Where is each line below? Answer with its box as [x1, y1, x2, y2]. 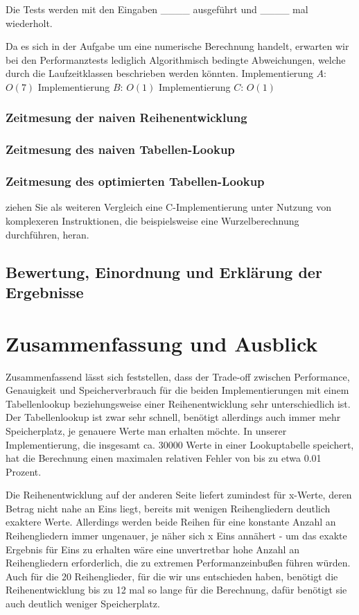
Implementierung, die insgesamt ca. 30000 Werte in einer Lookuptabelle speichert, [6, 437, 354, 451]
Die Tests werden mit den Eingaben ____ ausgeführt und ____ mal [6, 2, 308, 16]
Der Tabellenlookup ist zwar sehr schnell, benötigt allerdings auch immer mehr [6, 410, 341, 424]
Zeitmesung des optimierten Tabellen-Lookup [6, 173, 265, 190]
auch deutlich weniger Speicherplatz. [6, 596, 160, 611]
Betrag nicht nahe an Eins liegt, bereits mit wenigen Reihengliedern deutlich [6, 501, 331, 515]
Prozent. [6, 464, 42, 478]
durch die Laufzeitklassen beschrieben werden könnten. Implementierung [6, 66, 313, 80]
